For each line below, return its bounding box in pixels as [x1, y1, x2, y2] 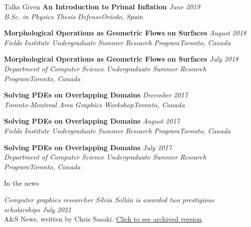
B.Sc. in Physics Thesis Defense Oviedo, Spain [4, 11, 143, 21]
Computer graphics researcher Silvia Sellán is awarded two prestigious [4, 194, 215, 204]
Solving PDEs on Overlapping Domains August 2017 [4, 116, 180, 126]
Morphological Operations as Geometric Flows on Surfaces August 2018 [4, 28, 247, 38]
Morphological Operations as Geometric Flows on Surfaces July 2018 [4, 54, 239, 64]
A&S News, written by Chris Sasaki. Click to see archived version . [4, 214, 204, 224]
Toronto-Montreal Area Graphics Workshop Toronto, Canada [4, 99, 185, 109]
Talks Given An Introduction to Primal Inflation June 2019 [4, 1, 200, 11]
